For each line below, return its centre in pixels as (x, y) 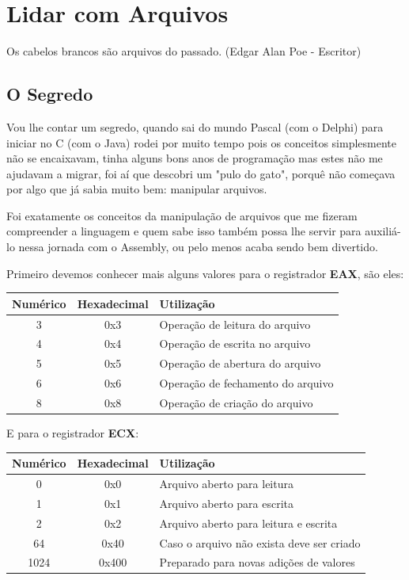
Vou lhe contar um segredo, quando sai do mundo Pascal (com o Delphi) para (195, 126)
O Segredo (50, 94)
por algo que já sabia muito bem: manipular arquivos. (137, 189)
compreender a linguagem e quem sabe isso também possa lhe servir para (184, 231)
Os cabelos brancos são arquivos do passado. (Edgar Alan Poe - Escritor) (184, 51)
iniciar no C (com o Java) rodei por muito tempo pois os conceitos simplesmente (201, 142)
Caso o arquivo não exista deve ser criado (260, 542)
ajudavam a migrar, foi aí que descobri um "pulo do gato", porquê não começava (201, 173)
